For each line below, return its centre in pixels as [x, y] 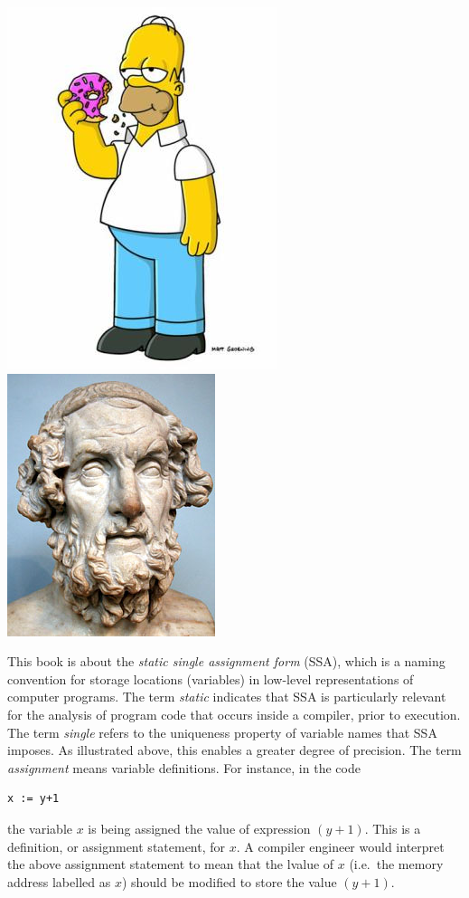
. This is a [393, 828]
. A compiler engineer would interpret [340, 846]
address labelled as [59, 881]
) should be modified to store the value [229, 881]
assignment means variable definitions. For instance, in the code [184, 767]
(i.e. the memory [396, 864]
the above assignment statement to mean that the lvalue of [171, 864]
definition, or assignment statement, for [117, 846]
